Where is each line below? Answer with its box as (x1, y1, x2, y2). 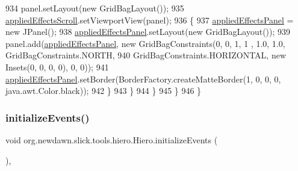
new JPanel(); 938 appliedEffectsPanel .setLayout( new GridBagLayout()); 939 (5, 25, 291, 38)
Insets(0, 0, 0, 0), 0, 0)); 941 (5, 60, 109, 73)
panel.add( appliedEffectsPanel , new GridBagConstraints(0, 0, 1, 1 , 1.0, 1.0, (5, 37, 285, 49)
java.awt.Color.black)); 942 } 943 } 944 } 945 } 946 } (5, 84, 202, 97)
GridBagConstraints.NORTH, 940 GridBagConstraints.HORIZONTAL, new (5, 49, 287, 61)
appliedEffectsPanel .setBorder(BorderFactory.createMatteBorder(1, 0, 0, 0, (5, 72, 281, 85)
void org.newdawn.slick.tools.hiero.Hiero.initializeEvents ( (5, 133, 218, 146)
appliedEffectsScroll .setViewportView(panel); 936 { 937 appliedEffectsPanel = (5, 13, 294, 26)
